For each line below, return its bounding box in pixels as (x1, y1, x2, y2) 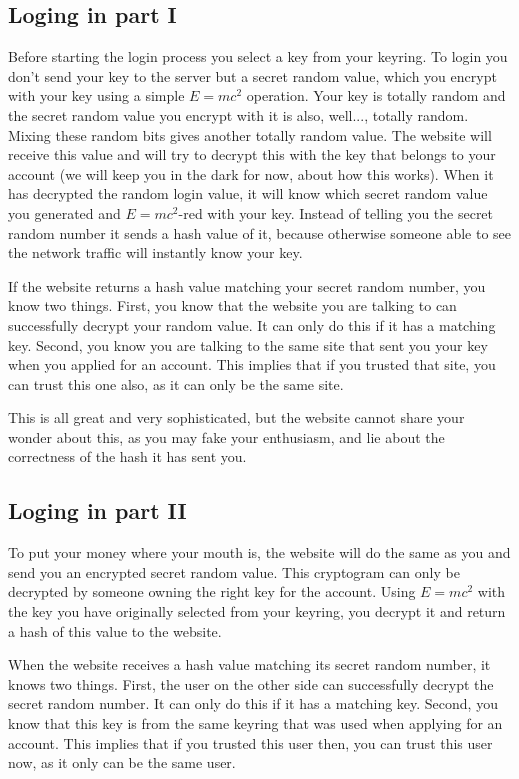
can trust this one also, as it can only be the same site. (8, 373, 344, 394)
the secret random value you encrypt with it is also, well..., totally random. (8, 104, 469, 125)
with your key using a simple (8, 85, 185, 106)
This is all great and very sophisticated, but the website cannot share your (8, 407, 465, 428)
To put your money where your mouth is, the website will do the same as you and (8, 542, 511, 563)
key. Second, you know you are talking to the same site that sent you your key (8, 334, 488, 355)
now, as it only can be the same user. (8, 752, 236, 773)
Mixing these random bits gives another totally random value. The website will (8, 124, 492, 145)
